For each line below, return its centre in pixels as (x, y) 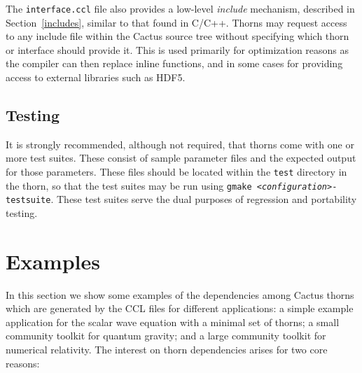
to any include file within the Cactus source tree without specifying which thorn (177, 36)
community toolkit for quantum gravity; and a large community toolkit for (166, 336)
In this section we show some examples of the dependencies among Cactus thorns (180, 294)
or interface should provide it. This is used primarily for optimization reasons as (177, 49)
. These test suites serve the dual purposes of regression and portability (204, 199)
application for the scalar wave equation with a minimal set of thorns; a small (173, 322)
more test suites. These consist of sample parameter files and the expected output (181, 158)
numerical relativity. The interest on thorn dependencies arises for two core (167, 350)
